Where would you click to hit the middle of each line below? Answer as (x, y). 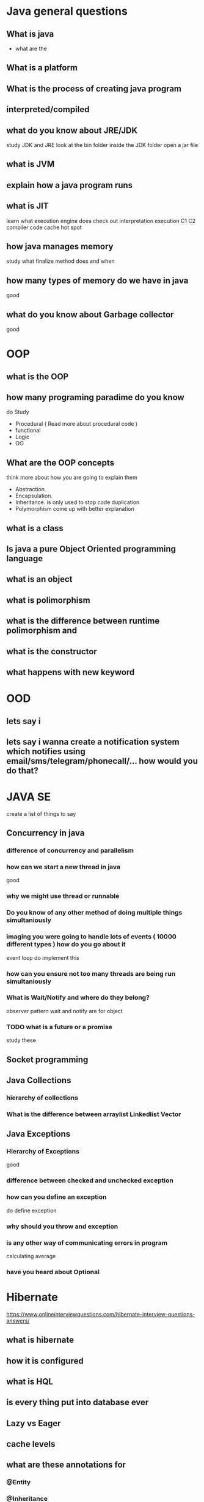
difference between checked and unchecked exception (90, 1180)
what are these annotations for (66, 1465)
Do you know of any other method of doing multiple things (94, 913)
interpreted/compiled (48, 109)
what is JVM (31, 164)
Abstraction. (31, 489)
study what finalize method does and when (60, 261)
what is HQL (30, 1382)
